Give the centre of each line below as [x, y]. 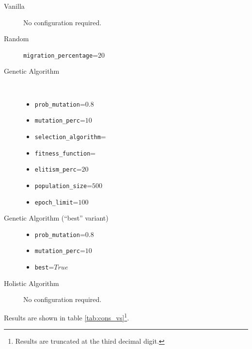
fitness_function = [65, 152]
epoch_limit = [56, 201]
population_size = [63, 185]
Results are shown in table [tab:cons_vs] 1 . [67, 317]
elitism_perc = [58, 169]
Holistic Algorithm [31, 283]
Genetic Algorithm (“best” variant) [56, 218]
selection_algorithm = [70, 136]
